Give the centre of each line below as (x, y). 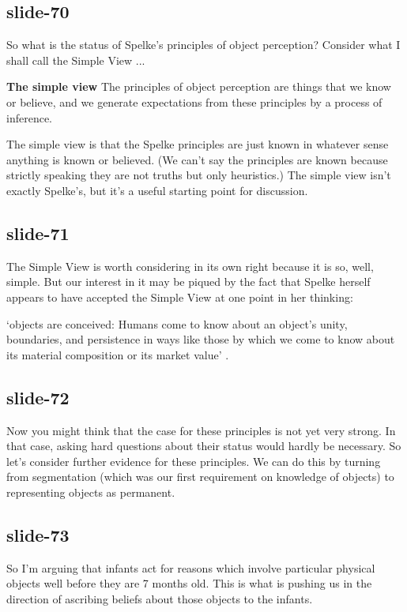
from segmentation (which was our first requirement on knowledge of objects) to (200, 477)
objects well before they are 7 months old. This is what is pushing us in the (189, 583)
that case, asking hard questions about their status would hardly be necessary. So (204, 446)
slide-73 (38, 534)
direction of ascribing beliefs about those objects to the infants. (160, 598)
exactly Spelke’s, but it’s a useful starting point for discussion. (157, 190)
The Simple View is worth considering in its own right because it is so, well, (190, 266)
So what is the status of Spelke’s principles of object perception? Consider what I (203, 45)
